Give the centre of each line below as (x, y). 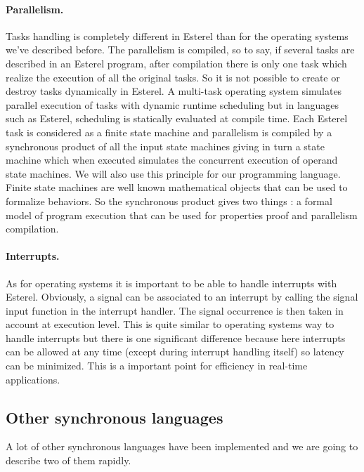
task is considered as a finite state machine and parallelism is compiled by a (169, 132)
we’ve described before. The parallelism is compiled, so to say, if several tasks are (180, 50)
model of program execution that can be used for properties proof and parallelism (182, 215)
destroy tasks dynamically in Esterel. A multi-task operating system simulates (174, 91)
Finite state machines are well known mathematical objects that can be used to (177, 187)
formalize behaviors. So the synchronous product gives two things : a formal (169, 201)
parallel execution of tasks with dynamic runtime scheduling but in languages (173, 104)
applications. (33, 379)
